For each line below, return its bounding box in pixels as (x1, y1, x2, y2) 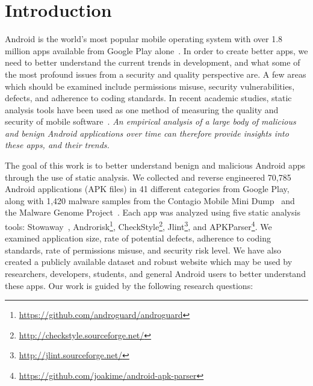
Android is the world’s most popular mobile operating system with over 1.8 (5, 33, 283, 45)
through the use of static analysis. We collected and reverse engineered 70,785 (5, 170, 291, 183)
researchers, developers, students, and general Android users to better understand (5, 267, 306, 280)
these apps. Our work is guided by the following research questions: (5, 279, 253, 291)
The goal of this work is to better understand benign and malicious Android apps (5, 159, 306, 172)
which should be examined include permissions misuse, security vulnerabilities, (5, 79, 295, 92)
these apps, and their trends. (5, 139, 110, 151)
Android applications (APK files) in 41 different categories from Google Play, (5, 182, 290, 195)
